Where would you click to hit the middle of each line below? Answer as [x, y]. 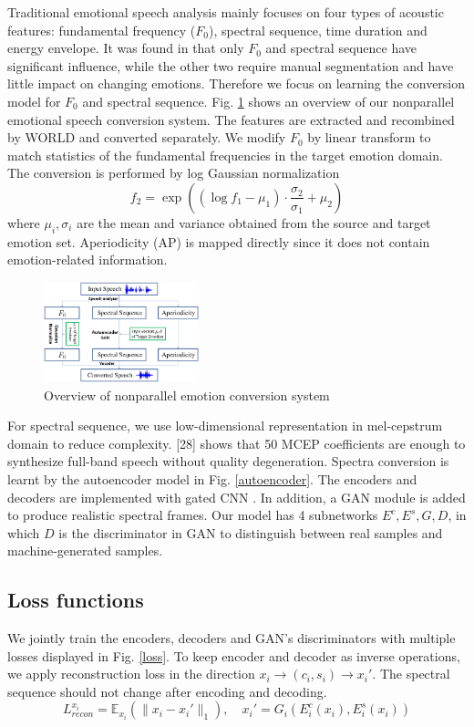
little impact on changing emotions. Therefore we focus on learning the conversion [237, 83]
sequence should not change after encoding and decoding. [167, 691]
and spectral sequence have [341, 48]
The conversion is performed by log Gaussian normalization [174, 173]
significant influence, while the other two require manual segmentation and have [231, 65]
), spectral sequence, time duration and [318, 30]
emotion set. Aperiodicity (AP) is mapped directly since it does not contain [219, 241]
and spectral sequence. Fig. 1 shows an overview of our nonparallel [268, 101]
